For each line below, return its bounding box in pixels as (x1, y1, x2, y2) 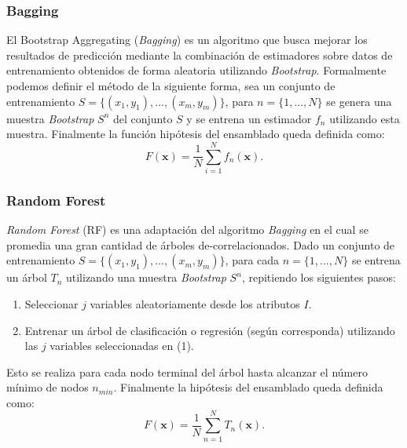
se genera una (326, 93, 392, 109)
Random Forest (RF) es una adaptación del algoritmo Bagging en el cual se (6, 221, 368, 238)
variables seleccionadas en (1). (49, 337, 194, 354)
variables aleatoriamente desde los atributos (90, 295, 300, 311)
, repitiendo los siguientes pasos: (241, 269, 396, 286)
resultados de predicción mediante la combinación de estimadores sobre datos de (6, 46, 393, 63)
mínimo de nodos (6, 379, 89, 395)
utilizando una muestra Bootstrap (65, 269, 226, 286)
